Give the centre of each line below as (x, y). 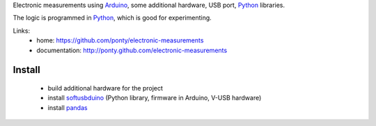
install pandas (68, 107)
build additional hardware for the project (105, 88)
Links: (22, 31)
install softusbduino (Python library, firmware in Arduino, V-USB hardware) (155, 98)
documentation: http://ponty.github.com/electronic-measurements (132, 50)
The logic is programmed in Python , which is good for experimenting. (112, 18)
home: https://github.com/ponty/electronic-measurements (120, 40)
